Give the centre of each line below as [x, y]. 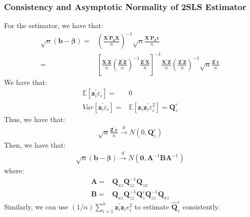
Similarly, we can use [36, 206]
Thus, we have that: [35, 119]
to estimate [152, 206]
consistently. [201, 206]
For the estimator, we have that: [54, 25]
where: [14, 170]
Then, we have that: [35, 144]
